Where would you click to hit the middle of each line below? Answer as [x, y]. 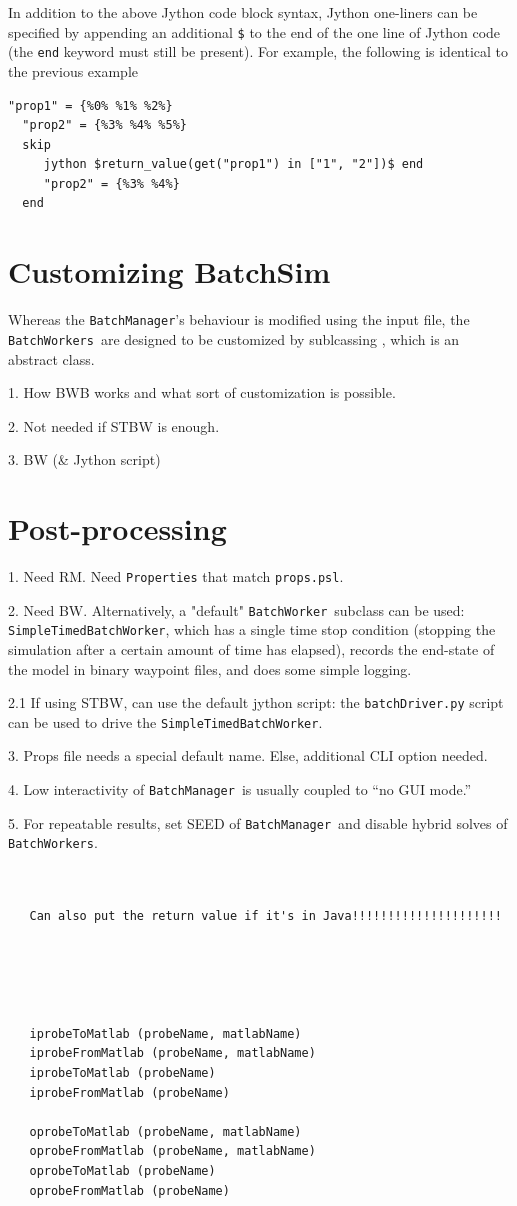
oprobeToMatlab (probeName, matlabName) [165, 1131]
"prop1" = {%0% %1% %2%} [90, 105]
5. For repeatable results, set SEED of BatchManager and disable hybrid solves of [258, 822]
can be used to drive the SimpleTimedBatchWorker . [165, 721]
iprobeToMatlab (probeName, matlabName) [165, 1033]
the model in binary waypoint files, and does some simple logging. [210, 668]
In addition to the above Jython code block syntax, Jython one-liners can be [243, 12]
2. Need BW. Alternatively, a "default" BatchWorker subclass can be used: [236, 609]
